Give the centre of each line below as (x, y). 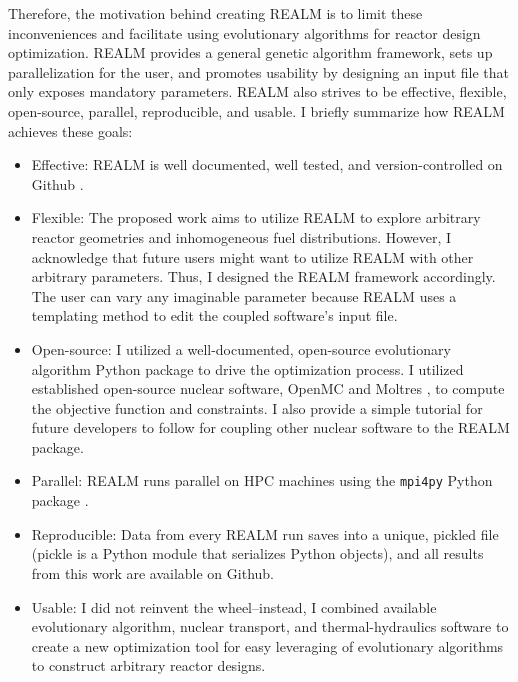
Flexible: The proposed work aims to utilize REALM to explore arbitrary (256, 217)
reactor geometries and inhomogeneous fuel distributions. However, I (241, 236)
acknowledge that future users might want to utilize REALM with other (252, 256)
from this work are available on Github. (152, 572)
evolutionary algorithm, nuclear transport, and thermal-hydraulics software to (270, 626)
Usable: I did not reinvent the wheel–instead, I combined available (234, 606)
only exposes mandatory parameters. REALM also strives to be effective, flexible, (257, 91)
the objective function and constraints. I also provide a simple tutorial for (257, 407)
